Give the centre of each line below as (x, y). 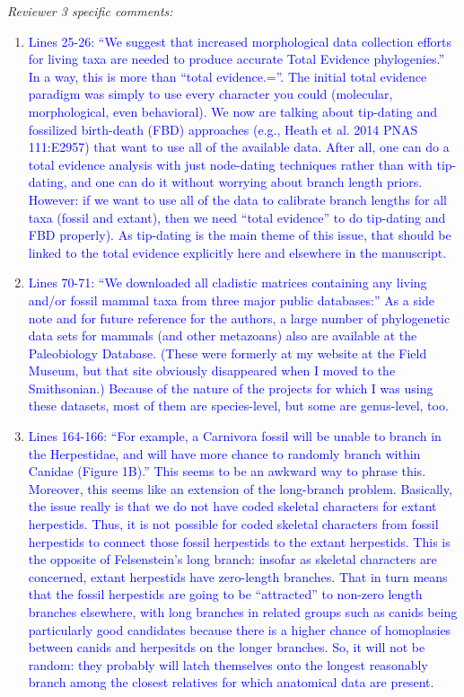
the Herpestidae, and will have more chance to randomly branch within (224, 453)
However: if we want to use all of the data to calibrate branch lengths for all (237, 199)
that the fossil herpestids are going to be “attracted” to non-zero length (225, 594)
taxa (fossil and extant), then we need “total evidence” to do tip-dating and (237, 217)
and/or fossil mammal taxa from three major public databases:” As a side (231, 300)
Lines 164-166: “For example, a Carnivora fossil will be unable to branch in (235, 436)
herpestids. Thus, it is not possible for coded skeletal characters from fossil (233, 524)
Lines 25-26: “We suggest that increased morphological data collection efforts (240, 41)
